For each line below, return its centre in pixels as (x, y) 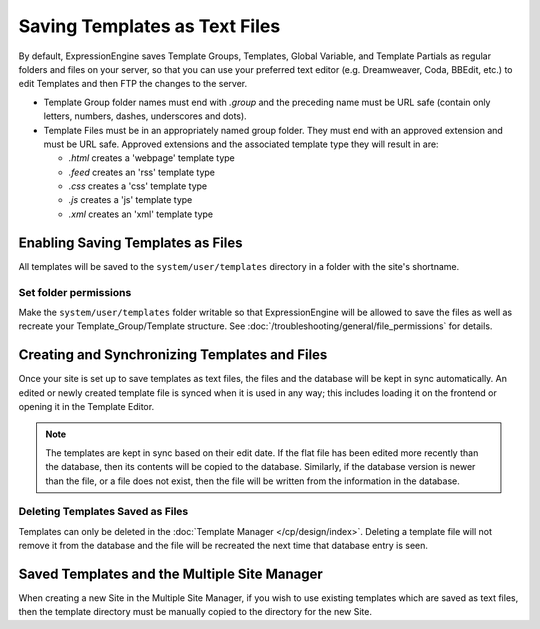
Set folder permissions (75, 292)
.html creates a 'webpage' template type (151, 158)
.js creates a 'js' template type (130, 200)
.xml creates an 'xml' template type (141, 214)
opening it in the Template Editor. (86, 406)
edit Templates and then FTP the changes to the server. (133, 84)
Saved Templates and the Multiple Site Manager (171, 573)
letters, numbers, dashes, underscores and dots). (145, 116)
